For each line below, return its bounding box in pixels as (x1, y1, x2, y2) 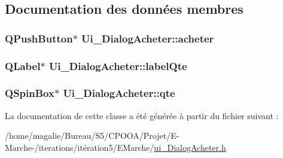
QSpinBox (5, 86, 54, 101)
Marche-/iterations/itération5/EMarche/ (5, 141, 154, 153)
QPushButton (5, 31, 73, 45)
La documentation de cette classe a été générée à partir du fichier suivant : (5, 109, 279, 121)
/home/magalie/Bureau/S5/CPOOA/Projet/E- (5, 129, 179, 142)
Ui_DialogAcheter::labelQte (48, 58, 187, 73)
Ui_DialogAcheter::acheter (81, 31, 214, 45)
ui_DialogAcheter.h (154, 141, 226, 153)
